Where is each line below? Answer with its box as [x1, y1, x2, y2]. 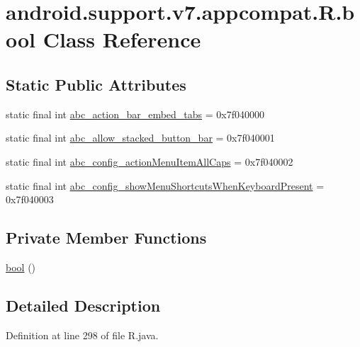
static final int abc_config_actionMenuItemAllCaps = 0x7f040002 [6, 154, 293, 169]
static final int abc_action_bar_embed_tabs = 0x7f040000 [6, 106, 265, 121]
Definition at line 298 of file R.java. [6, 327, 159, 342]
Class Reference [43, 25, 201, 54]
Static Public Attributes [6, 73, 186, 95]
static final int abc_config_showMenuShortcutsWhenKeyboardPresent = [6, 178, 325, 193]
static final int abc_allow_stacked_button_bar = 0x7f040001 [6, 130, 275, 145]
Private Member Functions [6, 227, 207, 249]
